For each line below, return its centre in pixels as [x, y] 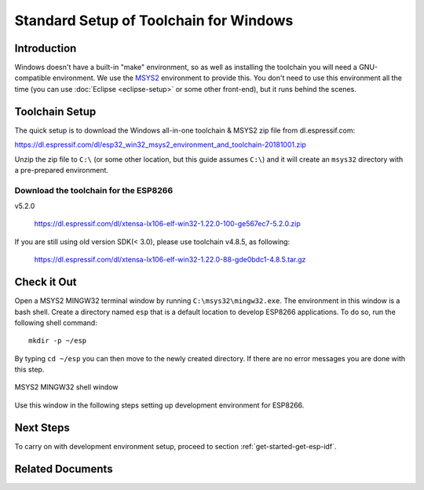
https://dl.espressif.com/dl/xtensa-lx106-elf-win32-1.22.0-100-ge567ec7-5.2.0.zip [168, 224]
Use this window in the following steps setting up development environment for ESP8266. [159, 405]
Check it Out [46, 282]
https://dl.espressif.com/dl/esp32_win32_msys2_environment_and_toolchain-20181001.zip [160, 144]
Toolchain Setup [55, 111]
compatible [33, 78]
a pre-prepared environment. [62, 170]
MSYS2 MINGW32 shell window [66, 387]
